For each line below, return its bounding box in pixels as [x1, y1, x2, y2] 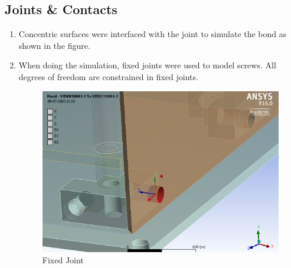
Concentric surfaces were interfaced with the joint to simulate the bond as [18, 28, 287, 40]
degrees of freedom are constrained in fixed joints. [18, 70, 198, 82]
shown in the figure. [18, 39, 90, 51]
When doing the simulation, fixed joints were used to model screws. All [18, 59, 276, 71]
